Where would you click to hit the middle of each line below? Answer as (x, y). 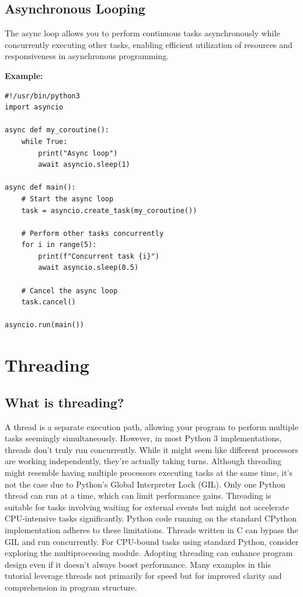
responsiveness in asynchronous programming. (87, 56)
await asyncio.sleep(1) (84, 165)
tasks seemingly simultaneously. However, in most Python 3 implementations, (143, 438)
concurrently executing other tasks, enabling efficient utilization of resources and (149, 44)
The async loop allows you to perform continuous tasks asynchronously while (142, 33)
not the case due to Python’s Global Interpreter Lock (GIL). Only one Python (145, 484)
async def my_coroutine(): (57, 130)
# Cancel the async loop (69, 291)
